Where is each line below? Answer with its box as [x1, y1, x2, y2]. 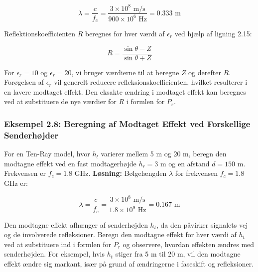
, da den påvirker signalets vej [156, 219, 248, 230]
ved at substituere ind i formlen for [4, 239, 111, 249]
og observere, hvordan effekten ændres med [123, 239, 255, 249]
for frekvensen [175, 168, 218, 178]
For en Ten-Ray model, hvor [4, 148, 90, 159]
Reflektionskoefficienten [4, 28, 75, 39]
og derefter [188, 67, 221, 77]
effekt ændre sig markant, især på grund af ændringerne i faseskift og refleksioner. [4, 258, 254, 269]
